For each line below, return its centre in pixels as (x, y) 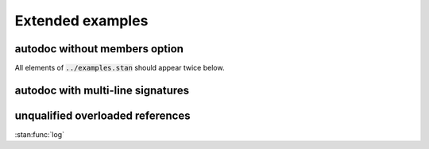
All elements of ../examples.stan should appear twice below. (120, 68)
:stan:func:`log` (40, 134)
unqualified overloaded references (102, 115)
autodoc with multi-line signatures (102, 90)
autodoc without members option (99, 49)
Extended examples (81, 21)
